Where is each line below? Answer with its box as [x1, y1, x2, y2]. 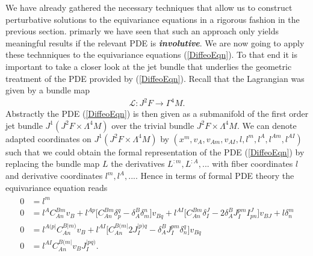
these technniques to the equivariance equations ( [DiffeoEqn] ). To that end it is [5, 48, 297, 61]
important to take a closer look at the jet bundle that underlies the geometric [5, 60, 292, 72]
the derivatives [111, 157, 165, 170]
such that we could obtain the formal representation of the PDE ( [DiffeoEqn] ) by [5, 145, 305, 158]
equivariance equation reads [5, 181, 108, 193]
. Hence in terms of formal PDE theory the [135, 169, 294, 182]
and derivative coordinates [5, 169, 103, 182]
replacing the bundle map [5, 157, 100, 170]
